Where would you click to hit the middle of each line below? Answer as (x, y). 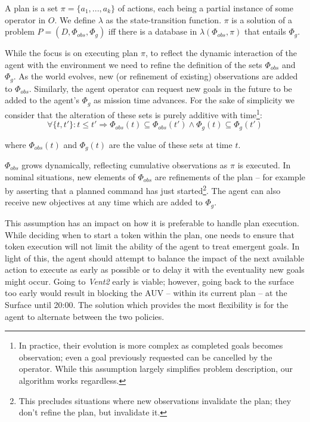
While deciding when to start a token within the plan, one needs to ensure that (150, 234)
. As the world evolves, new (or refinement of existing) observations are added (156, 76)
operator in (25, 19)
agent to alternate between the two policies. (85, 316)
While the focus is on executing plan (72, 53)
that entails (265, 31)
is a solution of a (262, 19)
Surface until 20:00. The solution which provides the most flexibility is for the (147, 305)
